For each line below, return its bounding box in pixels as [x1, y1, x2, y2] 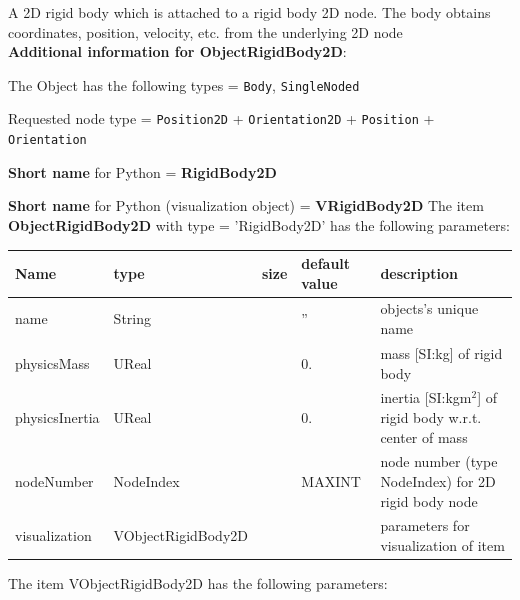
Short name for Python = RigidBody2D [8, 161, 277, 182]
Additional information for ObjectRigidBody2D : [8, 41, 347, 62]
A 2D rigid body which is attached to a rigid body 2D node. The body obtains [8, 2, 491, 22]
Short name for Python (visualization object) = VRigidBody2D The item [8, 195, 484, 216]
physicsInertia [15, 406, 100, 427]
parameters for [380, 515, 470, 536]
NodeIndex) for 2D [380, 470, 496, 491]
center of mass [380, 426, 468, 447]
